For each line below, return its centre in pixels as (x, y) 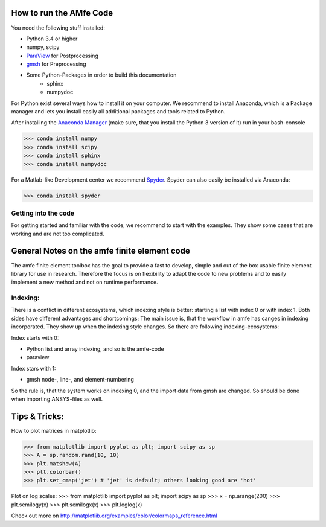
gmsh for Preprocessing (56, 64)
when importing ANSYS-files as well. (57, 399)
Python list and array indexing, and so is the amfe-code (95, 349)
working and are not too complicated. (58, 234)
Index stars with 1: (34, 368)
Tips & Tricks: (38, 416)
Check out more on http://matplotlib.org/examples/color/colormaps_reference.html (114, 516)
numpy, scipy (43, 47)
